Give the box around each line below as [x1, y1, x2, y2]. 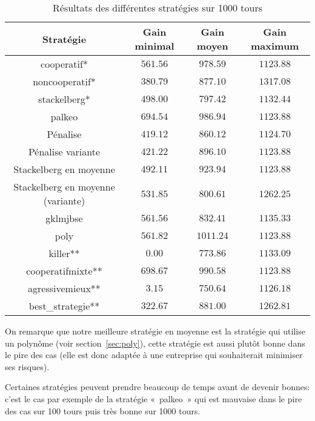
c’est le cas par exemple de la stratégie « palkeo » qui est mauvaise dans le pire [5, 392, 302, 405]
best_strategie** [28, 299, 100, 313]
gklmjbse [45, 211, 83, 225]
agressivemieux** [28, 281, 101, 295]
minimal [134, 39, 174, 53]
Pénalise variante [28, 145, 101, 158]
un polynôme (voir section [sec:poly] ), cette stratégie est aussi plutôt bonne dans [5, 336, 305, 349]
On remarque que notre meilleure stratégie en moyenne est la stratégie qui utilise [5, 325, 305, 337]
